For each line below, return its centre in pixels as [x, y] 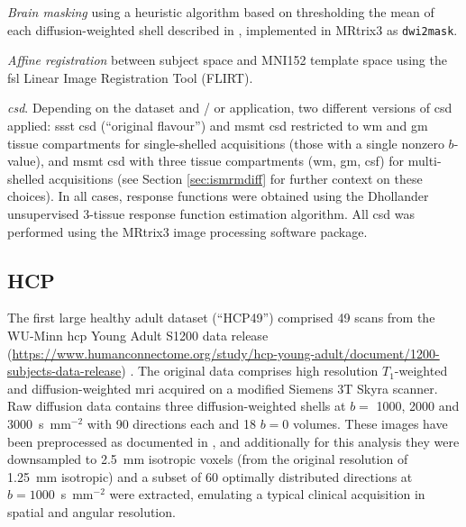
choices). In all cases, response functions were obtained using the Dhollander [218, 196]
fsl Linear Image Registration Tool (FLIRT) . [130, 77]
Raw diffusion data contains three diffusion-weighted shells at [177, 406]
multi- [425, 161]
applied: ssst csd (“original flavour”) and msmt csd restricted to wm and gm [218, 126]
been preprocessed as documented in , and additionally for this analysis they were [233, 441]
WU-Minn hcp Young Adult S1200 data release [138, 335]
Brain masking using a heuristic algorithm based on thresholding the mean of [221, 12]
